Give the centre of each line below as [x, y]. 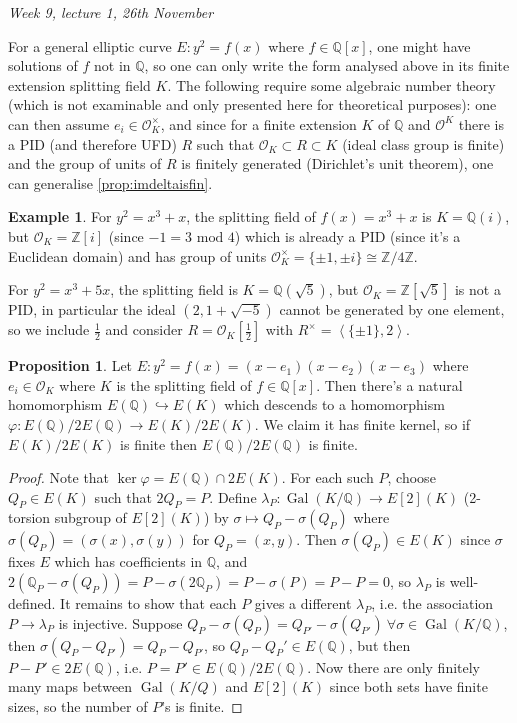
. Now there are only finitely [394, 666]
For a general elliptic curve [90, 45]
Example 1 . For [60, 216]
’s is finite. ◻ [202, 705]
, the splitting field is [174, 289]
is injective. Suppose [120, 622]
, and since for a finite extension [258, 123]
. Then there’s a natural [389, 384]
